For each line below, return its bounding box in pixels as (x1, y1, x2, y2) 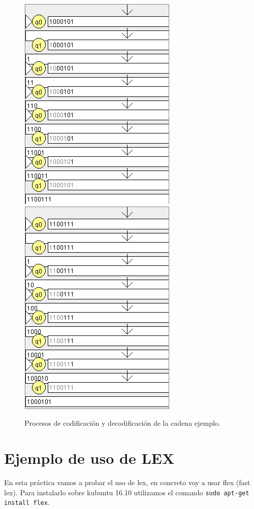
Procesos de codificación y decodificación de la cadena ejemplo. (24, 418, 220, 428)
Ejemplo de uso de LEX (4, 447, 175, 468)
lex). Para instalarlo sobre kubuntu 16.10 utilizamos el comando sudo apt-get (4, 487, 249, 497)
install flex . (4, 497, 50, 507)
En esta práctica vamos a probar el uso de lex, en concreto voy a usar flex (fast (4, 477, 250, 487)
